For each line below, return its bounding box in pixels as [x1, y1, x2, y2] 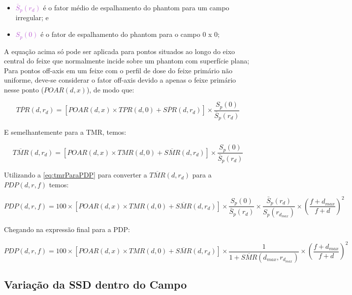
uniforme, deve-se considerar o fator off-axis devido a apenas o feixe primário [4, 75, 236, 85]
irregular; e [15, 12, 49, 23]
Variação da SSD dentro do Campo [4, 277, 187, 292]
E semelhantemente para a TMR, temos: [4, 127, 127, 137]
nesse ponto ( [4, 84, 44, 94]
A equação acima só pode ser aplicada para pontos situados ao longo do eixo [4, 46, 235, 56]
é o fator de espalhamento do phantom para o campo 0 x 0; [40, 29, 220, 39]
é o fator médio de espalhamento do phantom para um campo [43, 2, 229, 12]
